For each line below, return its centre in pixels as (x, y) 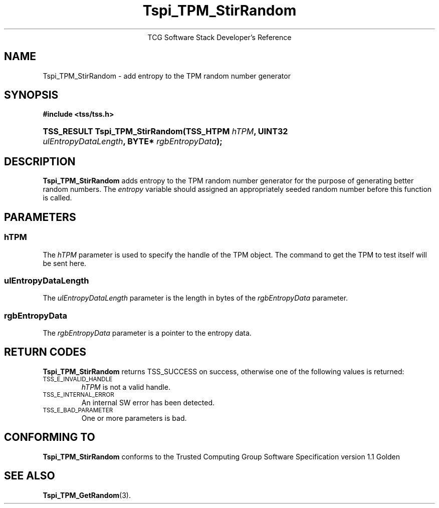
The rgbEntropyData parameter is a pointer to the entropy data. (147, 333)
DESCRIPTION (40, 161)
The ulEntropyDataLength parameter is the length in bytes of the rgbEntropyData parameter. (195, 298)
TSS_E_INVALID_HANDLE (78, 379)
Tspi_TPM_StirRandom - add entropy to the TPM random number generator (167, 76)
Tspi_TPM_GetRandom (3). (87, 495)
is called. (57, 198)
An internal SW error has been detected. (148, 402)
